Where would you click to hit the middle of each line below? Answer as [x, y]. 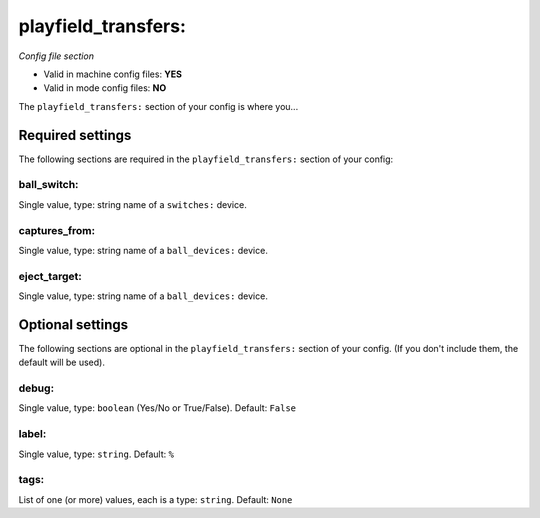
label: [32, 434]
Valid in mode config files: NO [105, 88]
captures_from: [56, 230]
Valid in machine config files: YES [113, 74]
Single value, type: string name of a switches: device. [132, 204]
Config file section [56, 56]
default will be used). [61, 362]
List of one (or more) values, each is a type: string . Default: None [155, 499]
